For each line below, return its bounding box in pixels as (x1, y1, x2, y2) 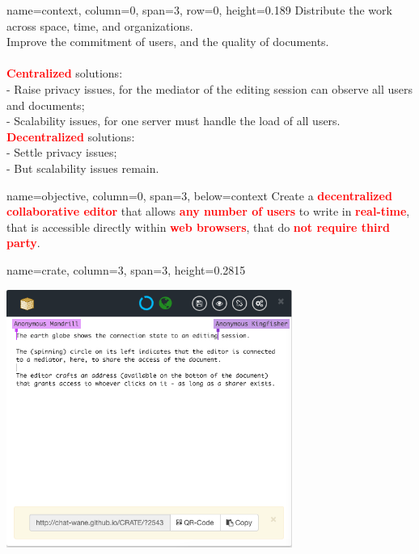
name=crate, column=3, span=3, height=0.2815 (6, 261, 246, 278)
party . (6, 234, 40, 251)
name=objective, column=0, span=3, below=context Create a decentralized (6, 187, 392, 204)
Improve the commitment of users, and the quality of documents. (6, 33, 329, 50)
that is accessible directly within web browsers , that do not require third (6, 218, 391, 235)
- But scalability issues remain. (6, 159, 159, 176)
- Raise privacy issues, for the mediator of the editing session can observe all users (6, 80, 413, 97)
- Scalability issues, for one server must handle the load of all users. (6, 112, 341, 129)
